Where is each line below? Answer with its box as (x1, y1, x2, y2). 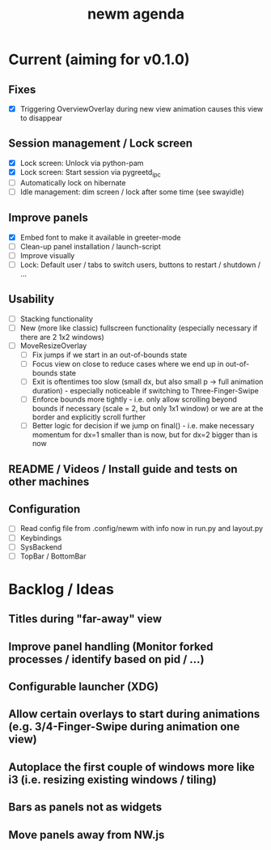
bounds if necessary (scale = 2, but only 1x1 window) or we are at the (32, 404, 264, 414)
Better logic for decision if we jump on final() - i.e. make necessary (32, 421, 255, 431)
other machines (8, 474, 90, 488)
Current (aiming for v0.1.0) (8, 50, 190, 69)
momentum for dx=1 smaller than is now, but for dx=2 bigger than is (32, 430, 258, 440)
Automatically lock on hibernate (19, 177, 126, 187)
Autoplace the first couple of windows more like (8, 760, 255, 774)
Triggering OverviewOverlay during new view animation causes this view (19, 104, 264, 113)
